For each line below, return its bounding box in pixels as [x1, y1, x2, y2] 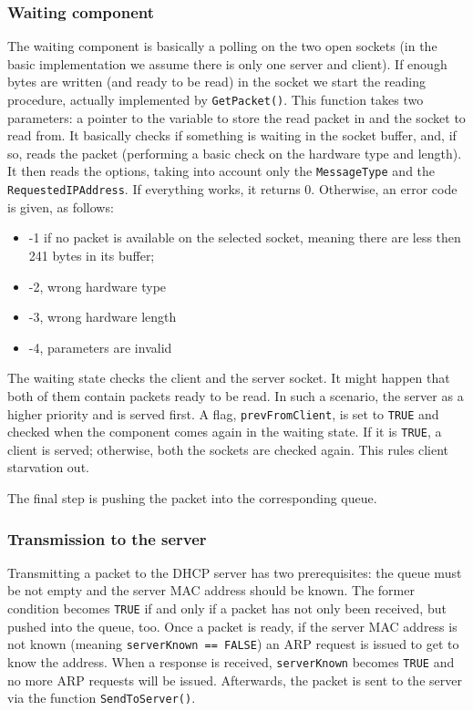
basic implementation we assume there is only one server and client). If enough [7, 54, 447, 73]
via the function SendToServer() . [7, 688, 196, 707]
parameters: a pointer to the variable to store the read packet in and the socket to [7, 108, 466, 127]
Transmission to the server [7, 527, 207, 550]
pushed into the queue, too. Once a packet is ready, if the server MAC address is [7, 616, 458, 635]
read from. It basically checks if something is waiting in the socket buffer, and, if [7, 126, 457, 145]
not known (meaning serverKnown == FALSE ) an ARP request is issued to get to [7, 634, 459, 654]
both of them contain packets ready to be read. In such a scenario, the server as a [7, 386, 464, 405]
